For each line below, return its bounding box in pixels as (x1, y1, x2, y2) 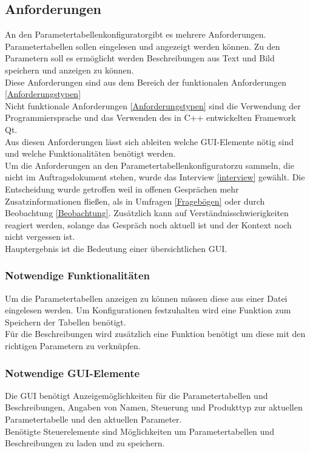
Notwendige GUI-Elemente (5, 365, 140, 380)
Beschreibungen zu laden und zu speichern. (5, 437, 165, 449)
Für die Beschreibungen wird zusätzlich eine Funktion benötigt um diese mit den (5, 327, 306, 340)
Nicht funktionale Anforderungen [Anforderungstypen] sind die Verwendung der (5, 99, 301, 112)
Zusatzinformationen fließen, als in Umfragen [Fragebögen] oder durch (5, 194, 265, 207)
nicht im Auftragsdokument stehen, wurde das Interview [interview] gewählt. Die (5, 171, 305, 183)
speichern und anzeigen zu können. (5, 63, 134, 76)
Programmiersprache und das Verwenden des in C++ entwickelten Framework (5, 111, 296, 124)
